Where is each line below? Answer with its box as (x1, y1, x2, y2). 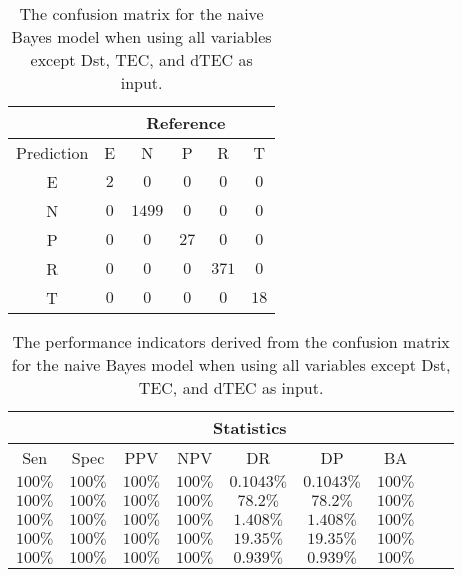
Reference (146, 111, 226, 134)
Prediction (16, 141, 89, 164)
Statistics (213, 416, 287, 439)
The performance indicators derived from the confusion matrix (12, 330, 450, 353)
